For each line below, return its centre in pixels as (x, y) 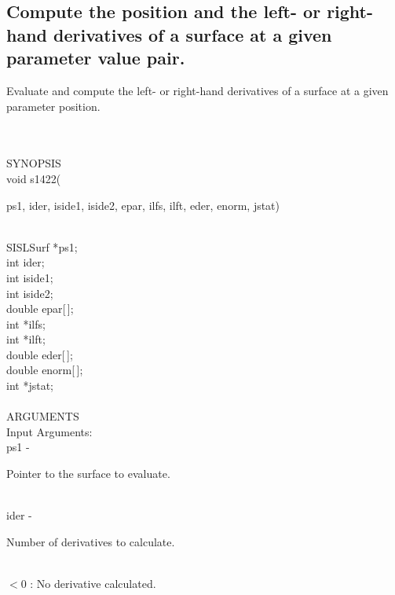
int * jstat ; (30, 386)
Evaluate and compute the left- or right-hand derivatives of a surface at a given (197, 90)
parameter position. (53, 106)
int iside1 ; (30, 277)
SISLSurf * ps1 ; (42, 246)
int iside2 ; (30, 293)
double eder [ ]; (40, 354)
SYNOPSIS (34, 163)
